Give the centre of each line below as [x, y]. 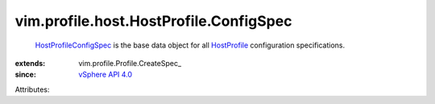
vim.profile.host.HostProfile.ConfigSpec [153, 21]
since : [25, 75]
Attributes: [32, 89]
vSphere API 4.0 [106, 75]
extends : [30, 63]
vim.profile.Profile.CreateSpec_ [130, 63]
